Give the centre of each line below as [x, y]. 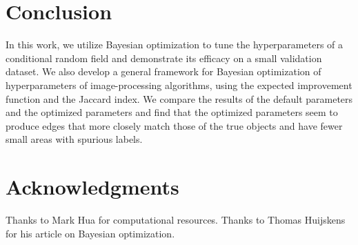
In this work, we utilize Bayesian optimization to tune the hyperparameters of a [175, 45]
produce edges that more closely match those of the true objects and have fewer [174, 125]
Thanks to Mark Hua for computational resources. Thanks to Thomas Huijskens [176, 219]
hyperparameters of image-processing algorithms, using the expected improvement [179, 85]
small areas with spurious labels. [74, 139]
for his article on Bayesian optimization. [90, 233]
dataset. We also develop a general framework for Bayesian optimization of [163, 71]
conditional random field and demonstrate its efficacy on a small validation [164, 58]
